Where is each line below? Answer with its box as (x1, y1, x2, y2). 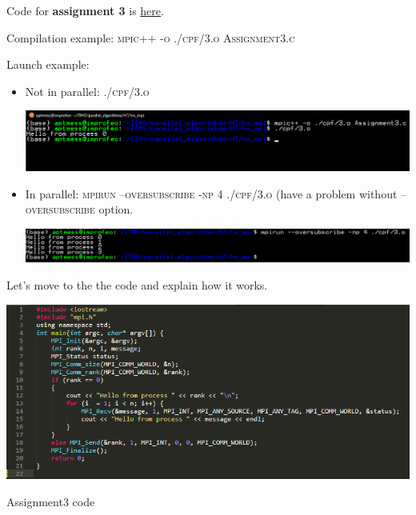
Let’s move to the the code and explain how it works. (6, 276, 268, 293)
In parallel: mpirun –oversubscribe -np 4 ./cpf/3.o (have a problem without (25, 185, 398, 202)
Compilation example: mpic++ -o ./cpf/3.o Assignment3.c (6, 29, 295, 46)
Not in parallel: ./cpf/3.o (25, 82, 150, 99)
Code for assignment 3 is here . (6, 2, 164, 18)
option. (98, 201, 134, 218)
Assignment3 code (6, 493, 95, 510)
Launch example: (6, 56, 90, 73)
